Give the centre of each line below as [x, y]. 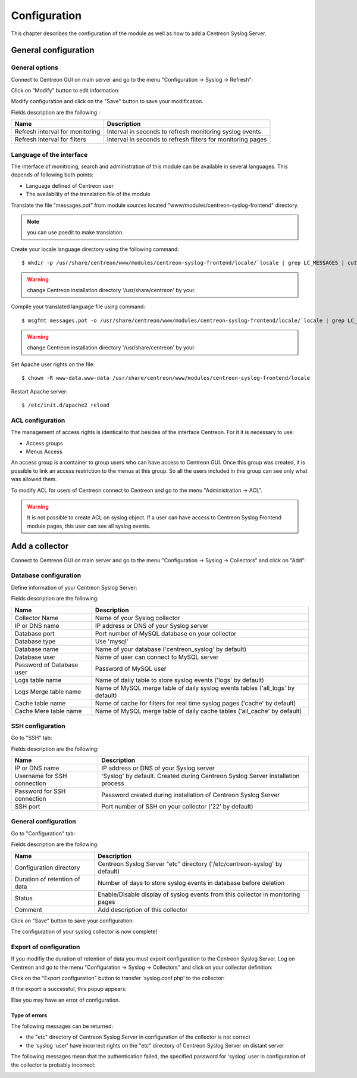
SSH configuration [38, 726]
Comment [29, 909]
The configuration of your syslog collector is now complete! [84, 931]
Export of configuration [46, 947]
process [113, 783]
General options [35, 67]
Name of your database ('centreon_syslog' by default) [171, 649]
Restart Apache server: [39, 391]
